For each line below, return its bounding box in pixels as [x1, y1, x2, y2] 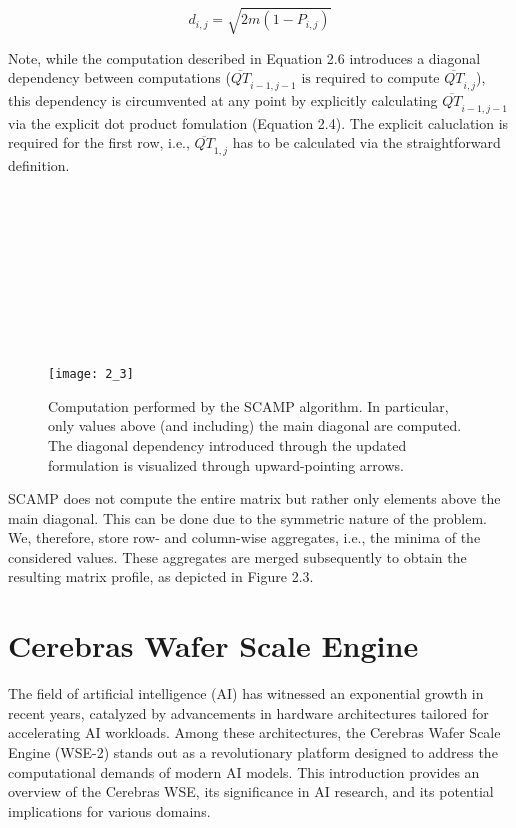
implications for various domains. [8, 800, 211, 821]
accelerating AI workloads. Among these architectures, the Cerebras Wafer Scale [8, 722, 501, 743]
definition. [8, 155, 70, 176]
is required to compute [301, 72, 440, 87]
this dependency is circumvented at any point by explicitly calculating [8, 89, 438, 110]
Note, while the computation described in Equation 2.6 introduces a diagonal [8, 47, 481, 68]
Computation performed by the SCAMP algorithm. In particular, [48, 395, 449, 416]
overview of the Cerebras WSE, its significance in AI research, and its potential [8, 781, 494, 802]
